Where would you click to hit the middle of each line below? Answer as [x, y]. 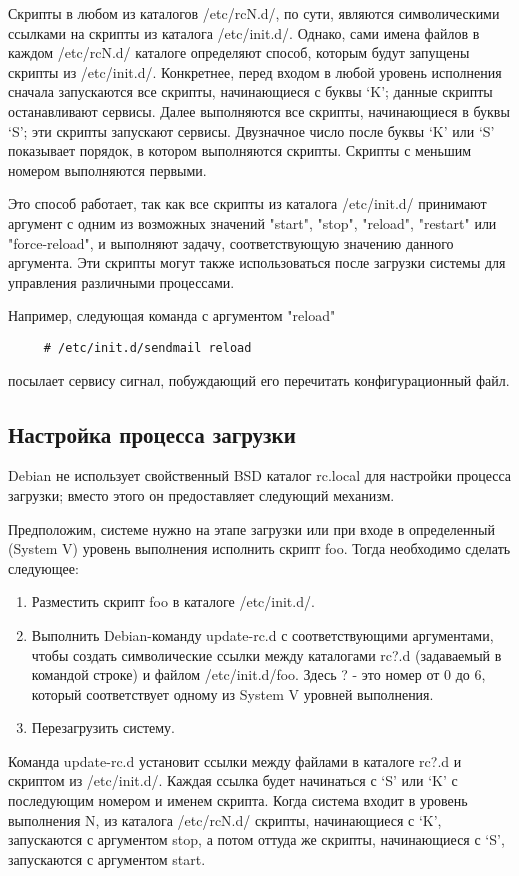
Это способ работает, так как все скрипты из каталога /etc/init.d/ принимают [247, 203]
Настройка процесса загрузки [152, 433]
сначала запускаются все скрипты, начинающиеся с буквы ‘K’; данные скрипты [250, 91]
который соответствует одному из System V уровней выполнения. [232, 693]
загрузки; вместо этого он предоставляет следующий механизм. [201, 494]
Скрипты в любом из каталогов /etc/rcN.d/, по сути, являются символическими [254, 13]
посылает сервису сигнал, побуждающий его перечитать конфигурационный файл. [259, 379]
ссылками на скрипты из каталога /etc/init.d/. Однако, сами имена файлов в [244, 32]
